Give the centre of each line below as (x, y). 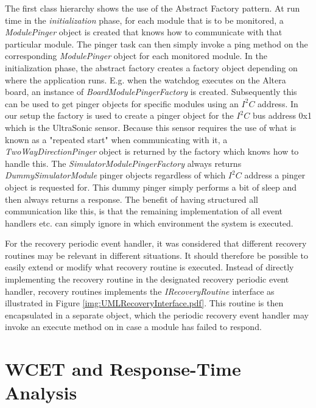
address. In (278, 103)
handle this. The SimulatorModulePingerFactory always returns (123, 163)
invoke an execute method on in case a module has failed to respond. (133, 327)
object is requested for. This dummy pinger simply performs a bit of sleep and (151, 187)
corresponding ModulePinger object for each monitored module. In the (136, 56)
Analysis (41, 392)
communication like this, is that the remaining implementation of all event (144, 211)
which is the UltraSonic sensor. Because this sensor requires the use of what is (151, 127)
